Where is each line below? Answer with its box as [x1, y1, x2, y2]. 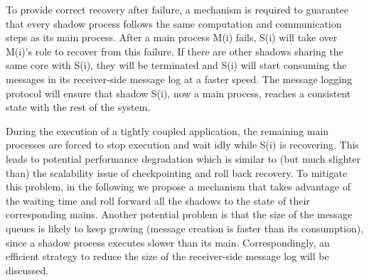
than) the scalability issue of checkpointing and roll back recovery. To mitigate [6, 165, 348, 180]
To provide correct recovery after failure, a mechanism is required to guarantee [6, 2, 348, 16]
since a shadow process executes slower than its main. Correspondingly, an [6, 235, 330, 249]
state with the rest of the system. [6, 99, 151, 114]
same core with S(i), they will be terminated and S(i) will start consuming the [6, 58, 347, 72]
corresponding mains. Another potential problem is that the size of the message [6, 207, 353, 222]
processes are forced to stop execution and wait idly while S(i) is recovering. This [6, 137, 359, 152]
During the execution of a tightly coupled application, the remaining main [6, 123, 329, 138]
